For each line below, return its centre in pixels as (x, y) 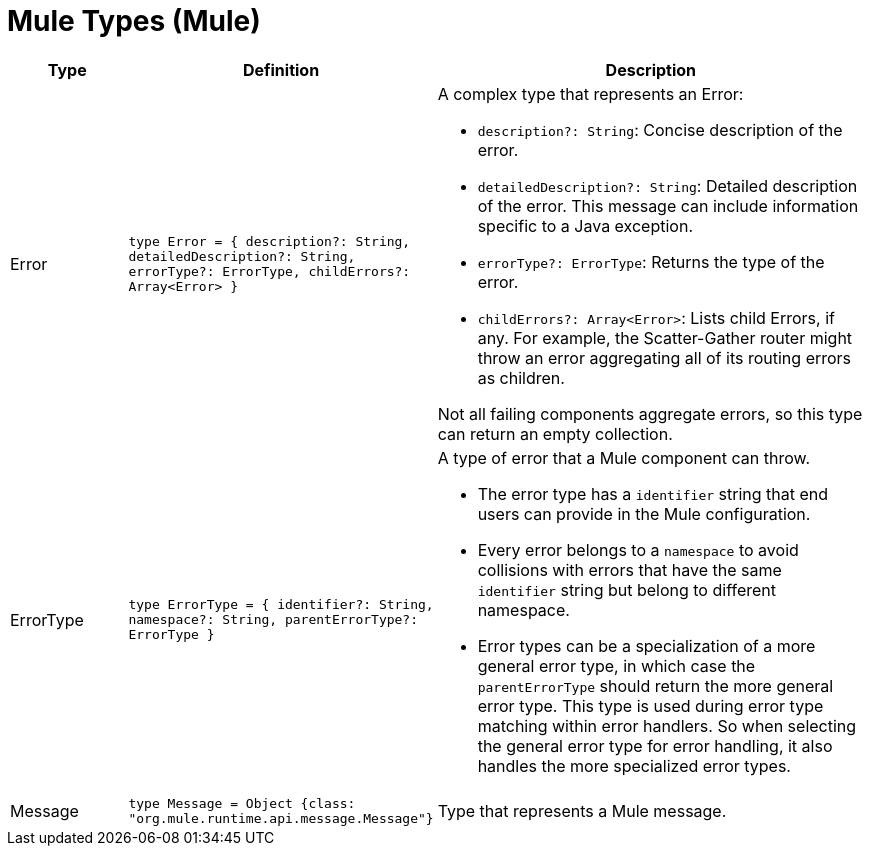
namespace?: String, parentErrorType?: (273, 620)
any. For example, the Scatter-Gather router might (665, 337)
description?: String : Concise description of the (660, 129)
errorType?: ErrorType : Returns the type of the (651, 261)
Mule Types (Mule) (134, 21)
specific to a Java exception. (585, 225)
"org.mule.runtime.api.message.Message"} (281, 818)
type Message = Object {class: (242, 803)
